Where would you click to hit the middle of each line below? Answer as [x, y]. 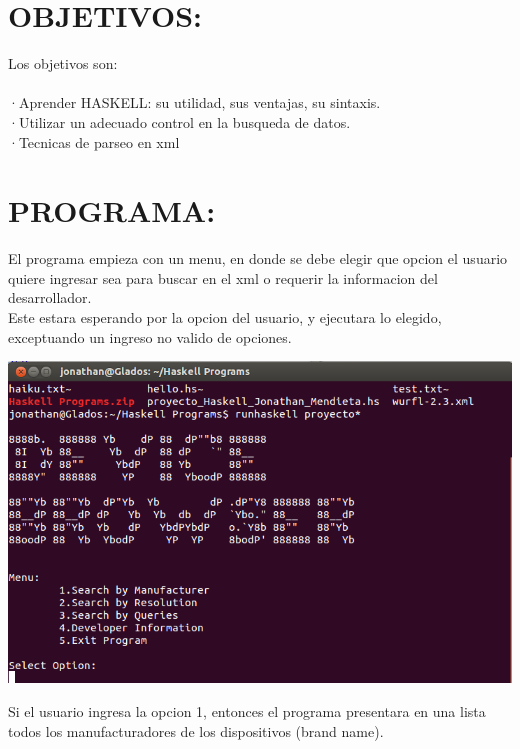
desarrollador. [50, 297]
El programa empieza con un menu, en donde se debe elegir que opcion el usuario [258, 258]
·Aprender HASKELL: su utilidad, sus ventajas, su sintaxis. [194, 102]
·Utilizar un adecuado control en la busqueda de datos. [179, 121]
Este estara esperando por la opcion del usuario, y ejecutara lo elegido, [225, 317]
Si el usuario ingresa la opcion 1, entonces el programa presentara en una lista [247, 711]
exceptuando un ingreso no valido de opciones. [150, 336]
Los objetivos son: [63, 63]
